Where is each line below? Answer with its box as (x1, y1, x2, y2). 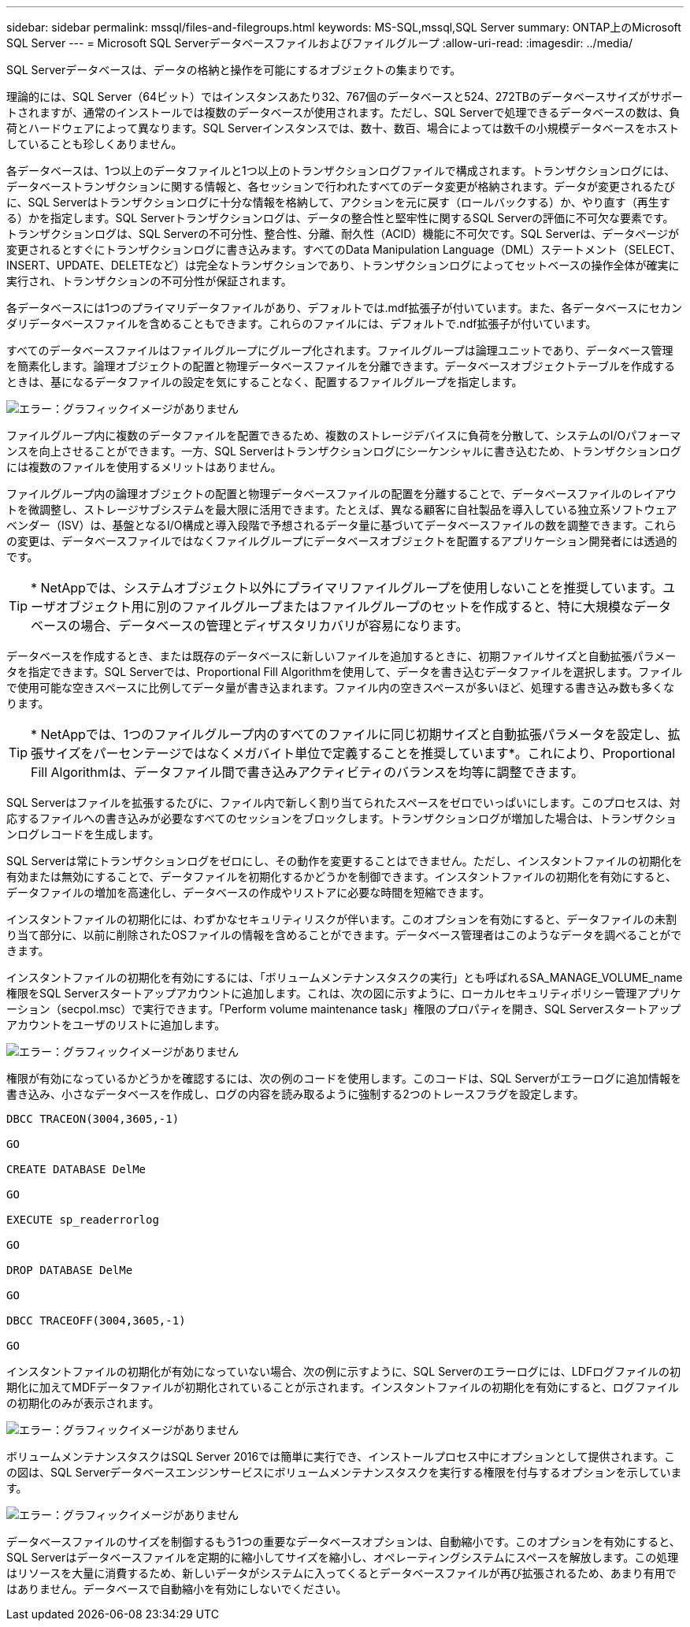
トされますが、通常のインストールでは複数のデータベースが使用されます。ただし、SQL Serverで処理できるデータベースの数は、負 (6, 106, 681, 119)
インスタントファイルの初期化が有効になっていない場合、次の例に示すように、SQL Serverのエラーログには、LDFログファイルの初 (6, 1365, 681, 1378)
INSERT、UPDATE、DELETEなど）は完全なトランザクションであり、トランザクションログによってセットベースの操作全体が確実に (6, 258, 680, 272)
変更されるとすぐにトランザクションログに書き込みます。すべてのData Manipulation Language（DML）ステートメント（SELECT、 (6, 243, 682, 256)
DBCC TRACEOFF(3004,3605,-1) (6, 1314, 186, 1327)
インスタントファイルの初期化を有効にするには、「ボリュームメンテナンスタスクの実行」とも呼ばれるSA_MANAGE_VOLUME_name (6, 971, 683, 984)
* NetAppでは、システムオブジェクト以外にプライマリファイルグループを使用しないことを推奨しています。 (31, 580, 663, 596)
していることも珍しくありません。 (6, 137, 183, 150)
